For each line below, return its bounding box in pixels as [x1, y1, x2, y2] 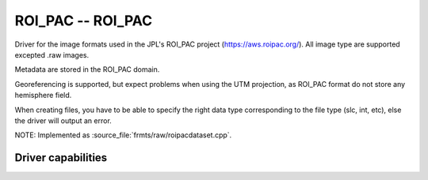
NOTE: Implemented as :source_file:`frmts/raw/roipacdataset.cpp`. [14, 130, 232, 140]
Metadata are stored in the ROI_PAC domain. [14, 65, 160, 74]
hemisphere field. [14, 91, 72, 100]
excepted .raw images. [14, 50, 90, 59]
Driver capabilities [14, 151, 108, 165]
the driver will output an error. [14, 115, 113, 126]
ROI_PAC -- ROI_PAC [14, 12, 153, 29]
